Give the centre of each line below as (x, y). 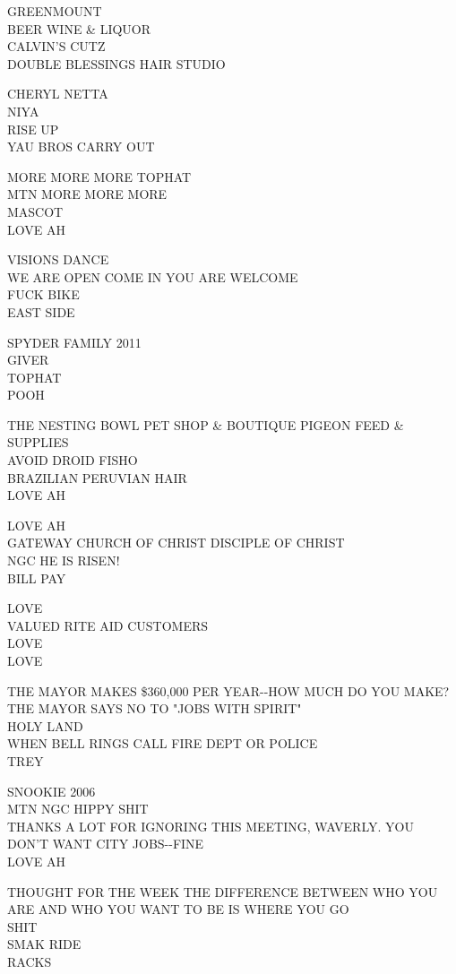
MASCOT (35, 211)
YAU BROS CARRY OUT (81, 147)
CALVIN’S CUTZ (56, 46)
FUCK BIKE (43, 294)
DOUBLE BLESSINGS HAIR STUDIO (116, 63)
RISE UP (33, 129)
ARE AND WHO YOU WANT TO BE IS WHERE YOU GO (178, 909)
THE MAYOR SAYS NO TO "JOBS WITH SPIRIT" (155, 708)
